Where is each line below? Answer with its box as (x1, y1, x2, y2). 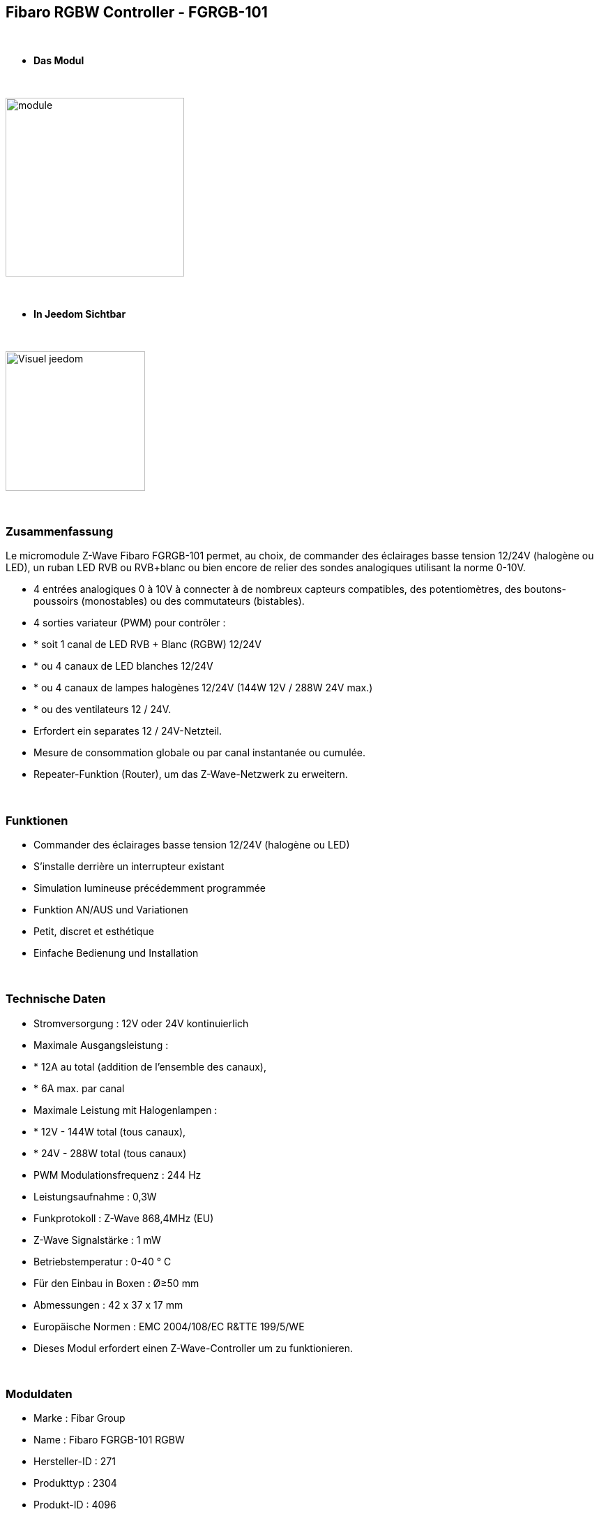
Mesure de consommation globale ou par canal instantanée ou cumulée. (33, 747, 366, 759)
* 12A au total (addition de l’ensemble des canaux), (33, 1060, 267, 1073)
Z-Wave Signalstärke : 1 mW (33, 1233, 161, 1246)
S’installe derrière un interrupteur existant (33, 860, 225, 872)
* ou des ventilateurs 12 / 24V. (33, 703, 172, 716)
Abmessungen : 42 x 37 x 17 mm (33, 1298, 183, 1311)
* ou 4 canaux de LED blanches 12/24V (33, 660, 213, 673)
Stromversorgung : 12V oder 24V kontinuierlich (33, 1017, 249, 1029)
